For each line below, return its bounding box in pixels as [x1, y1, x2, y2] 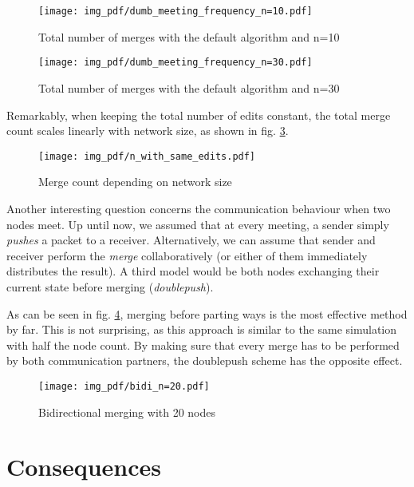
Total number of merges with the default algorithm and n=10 [38, 28, 340, 45]
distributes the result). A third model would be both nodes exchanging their [6, 263, 380, 279]
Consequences [6, 450, 162, 483]
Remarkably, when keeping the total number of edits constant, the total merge [6, 106, 391, 123]
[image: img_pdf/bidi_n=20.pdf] [38, 380, 210, 392]
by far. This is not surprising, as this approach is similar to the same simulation [6, 321, 397, 338]
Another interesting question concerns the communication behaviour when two [6, 200, 391, 216]
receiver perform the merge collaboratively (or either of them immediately [6, 247, 368, 263]
